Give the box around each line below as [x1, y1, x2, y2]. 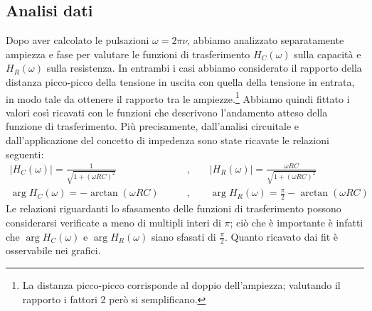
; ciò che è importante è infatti [230, 214, 363, 229]
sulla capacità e [294, 46, 361, 61]
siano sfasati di [151, 229, 216, 244]
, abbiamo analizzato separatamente [187, 33, 344, 48]
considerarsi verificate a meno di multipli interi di [6, 214, 221, 229]
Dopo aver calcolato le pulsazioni [6, 33, 149, 48]
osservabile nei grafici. [6, 243, 101, 258]
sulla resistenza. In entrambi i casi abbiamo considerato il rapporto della [46, 60, 362, 75]
